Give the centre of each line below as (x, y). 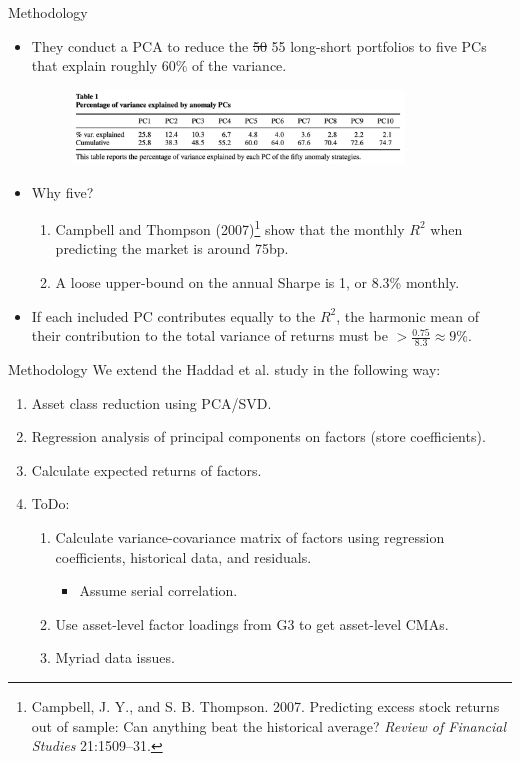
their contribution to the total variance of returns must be (209, 335)
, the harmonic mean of (407, 315)
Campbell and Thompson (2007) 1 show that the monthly (230, 227)
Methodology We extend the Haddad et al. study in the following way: (224, 369)
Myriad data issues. (115, 657)
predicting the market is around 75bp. (172, 248)
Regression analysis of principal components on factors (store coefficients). (258, 436)
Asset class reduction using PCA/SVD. (151, 402)
